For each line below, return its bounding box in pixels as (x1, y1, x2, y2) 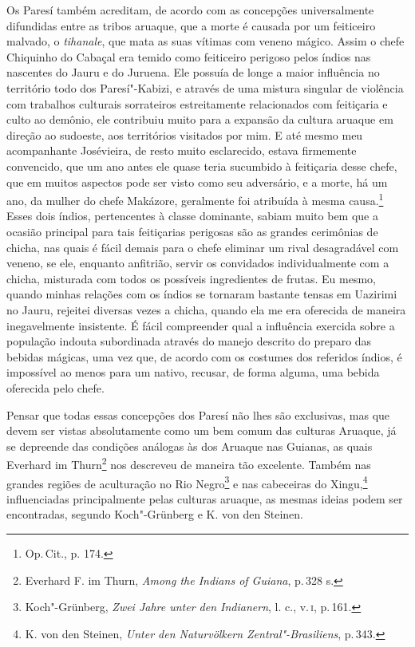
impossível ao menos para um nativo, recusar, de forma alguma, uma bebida (6, 364, 380, 381)
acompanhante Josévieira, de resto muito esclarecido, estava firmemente (6, 142, 357, 159)
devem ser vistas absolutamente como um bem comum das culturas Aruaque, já (6, 422, 397, 439)
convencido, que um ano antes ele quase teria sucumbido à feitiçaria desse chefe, (6, 157, 397, 174)
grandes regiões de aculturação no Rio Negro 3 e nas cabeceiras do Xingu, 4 (6, 472, 368, 491)
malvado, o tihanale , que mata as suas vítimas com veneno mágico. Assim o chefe (6, 33, 405, 49)
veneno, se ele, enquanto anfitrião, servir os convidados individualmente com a (6, 254, 389, 271)
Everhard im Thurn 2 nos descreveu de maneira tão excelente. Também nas (6, 454, 371, 472)
